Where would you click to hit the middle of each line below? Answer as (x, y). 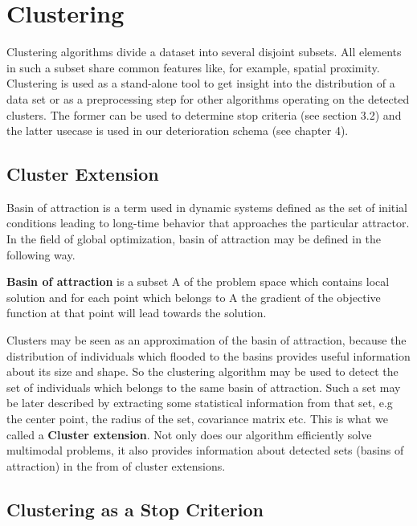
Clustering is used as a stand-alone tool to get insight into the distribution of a (201, 83)
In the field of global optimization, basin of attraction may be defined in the (194, 239)
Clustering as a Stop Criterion (135, 509)
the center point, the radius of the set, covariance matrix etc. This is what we (197, 419)
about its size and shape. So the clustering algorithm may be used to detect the (202, 371)
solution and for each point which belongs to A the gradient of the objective (194, 297)
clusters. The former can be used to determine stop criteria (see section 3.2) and (204, 114)
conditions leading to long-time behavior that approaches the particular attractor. (208, 223)
